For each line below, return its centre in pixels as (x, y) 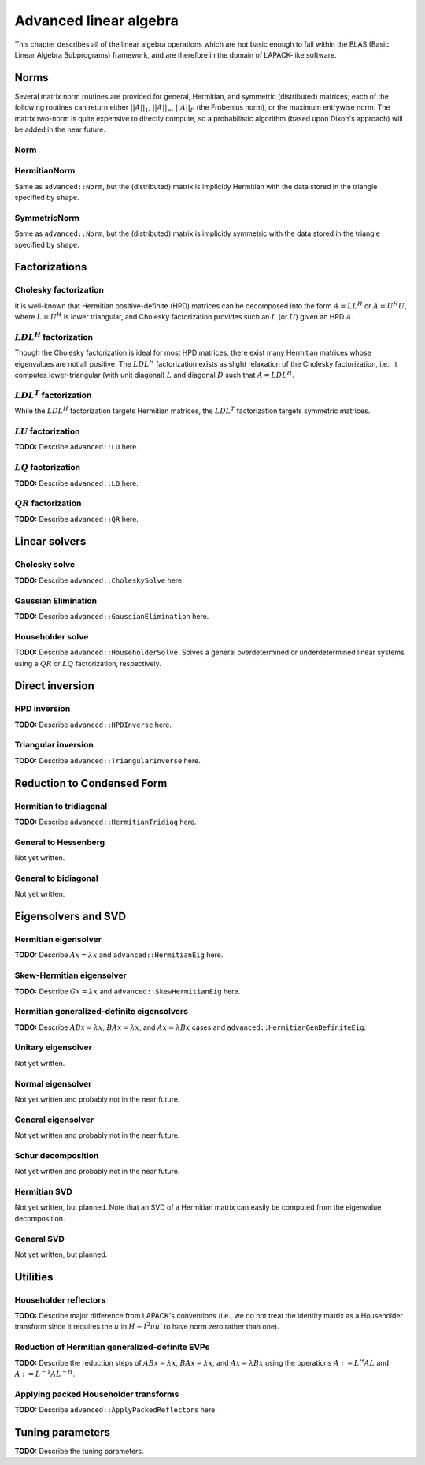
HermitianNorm (45, 171)
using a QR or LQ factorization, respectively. (88, 663)
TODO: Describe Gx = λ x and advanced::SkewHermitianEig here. (128, 991)
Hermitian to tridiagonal (61, 806)
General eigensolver (54, 1120)
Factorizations (51, 267)
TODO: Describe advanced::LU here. (77, 447)
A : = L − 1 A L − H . (45, 1373)
